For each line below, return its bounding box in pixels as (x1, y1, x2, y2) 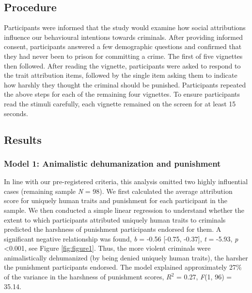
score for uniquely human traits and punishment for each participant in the (4, 195, 227, 206)
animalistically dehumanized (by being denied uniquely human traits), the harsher (4, 252, 248, 262)
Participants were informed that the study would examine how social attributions (4, 22, 246, 33)
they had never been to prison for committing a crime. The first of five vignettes (4, 51, 243, 61)
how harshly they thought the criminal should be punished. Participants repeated (4, 79, 246, 89)
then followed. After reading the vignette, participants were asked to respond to (4, 60, 241, 70)
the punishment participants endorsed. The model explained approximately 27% (4, 262, 242, 272)
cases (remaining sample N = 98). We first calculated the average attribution (4, 186, 233, 196)
